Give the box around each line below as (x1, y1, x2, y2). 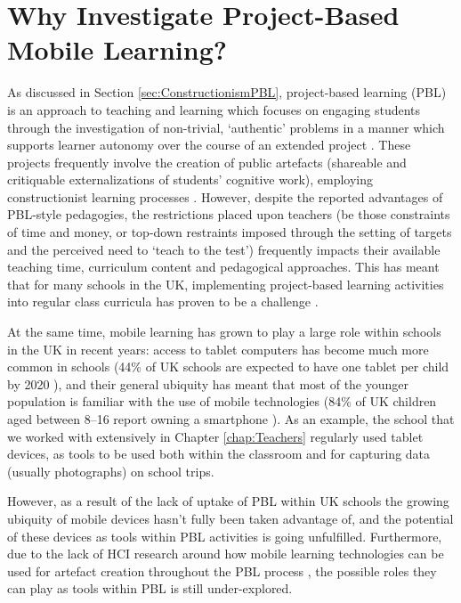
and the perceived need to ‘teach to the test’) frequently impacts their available (7, 240, 441, 258)
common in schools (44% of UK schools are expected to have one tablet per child (7, 357, 449, 376)
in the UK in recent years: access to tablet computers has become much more (7, 339, 429, 358)
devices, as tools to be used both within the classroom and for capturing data (7, 444, 431, 463)
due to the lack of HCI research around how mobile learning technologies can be (7, 544, 444, 563)
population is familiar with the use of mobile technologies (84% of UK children (7, 392, 437, 411)
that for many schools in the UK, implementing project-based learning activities (7, 274, 444, 293)
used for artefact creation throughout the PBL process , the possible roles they (7, 561, 437, 580)
